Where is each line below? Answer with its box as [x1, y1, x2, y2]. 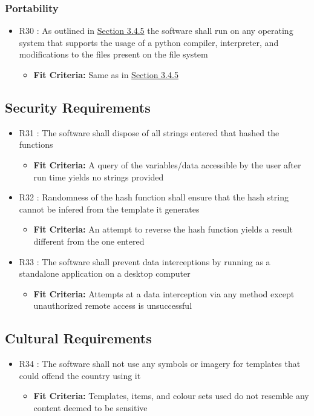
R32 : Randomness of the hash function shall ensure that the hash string [19, 191, 289, 203]
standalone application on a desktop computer [19, 267, 191, 280]
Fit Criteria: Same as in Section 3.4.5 [33, 68, 178, 81]
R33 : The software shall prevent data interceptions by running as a [19, 255, 270, 268]
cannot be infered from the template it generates [19, 202, 200, 215]
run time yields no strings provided [33, 170, 164, 183]
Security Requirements [5, 97, 151, 116]
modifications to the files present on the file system [19, 48, 208, 61]
